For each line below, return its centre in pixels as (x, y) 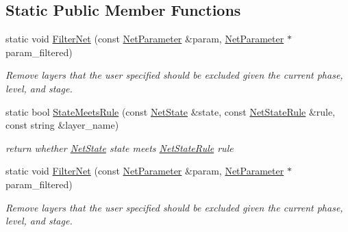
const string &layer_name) (62, 125)
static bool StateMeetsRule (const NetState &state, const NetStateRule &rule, (171, 111)
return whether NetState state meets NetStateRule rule (120, 147)
